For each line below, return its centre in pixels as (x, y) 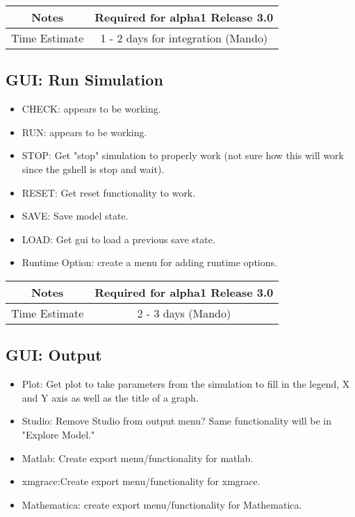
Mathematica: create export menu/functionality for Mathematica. (162, 504)
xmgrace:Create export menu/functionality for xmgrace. (141, 481)
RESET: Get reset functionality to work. (109, 192)
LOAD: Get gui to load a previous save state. (118, 239)
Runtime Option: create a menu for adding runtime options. (149, 262)
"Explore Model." (58, 434)
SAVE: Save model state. (75, 216)
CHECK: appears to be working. (91, 109)
